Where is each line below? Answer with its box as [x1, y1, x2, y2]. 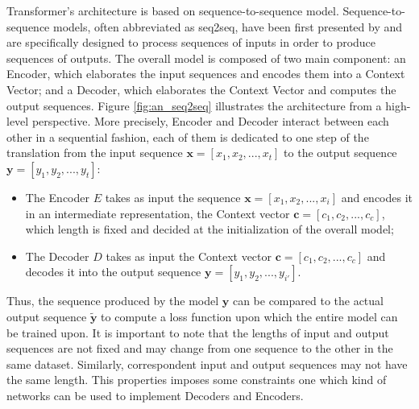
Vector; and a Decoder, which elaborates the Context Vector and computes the [6, 81, 396, 97]
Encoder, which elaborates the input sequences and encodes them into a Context [6, 65, 405, 82]
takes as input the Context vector [106, 247, 272, 264]
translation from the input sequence [6, 144, 183, 161]
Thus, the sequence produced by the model [6, 292, 219, 309]
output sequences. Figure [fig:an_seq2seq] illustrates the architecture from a [6, 97, 382, 114]
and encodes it [341, 188, 413, 205]
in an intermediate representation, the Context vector [25, 204, 290, 221]
